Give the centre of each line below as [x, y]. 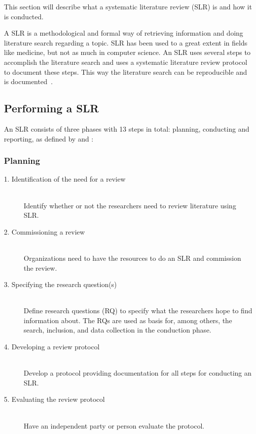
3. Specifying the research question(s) [60, 284]
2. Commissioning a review [44, 231]
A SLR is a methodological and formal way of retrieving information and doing [124, 33]
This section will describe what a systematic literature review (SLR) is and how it [128, 6]
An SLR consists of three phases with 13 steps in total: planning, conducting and [127, 128]
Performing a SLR [52, 108]
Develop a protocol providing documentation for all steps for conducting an [138, 373]
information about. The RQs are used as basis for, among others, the [128, 320]
